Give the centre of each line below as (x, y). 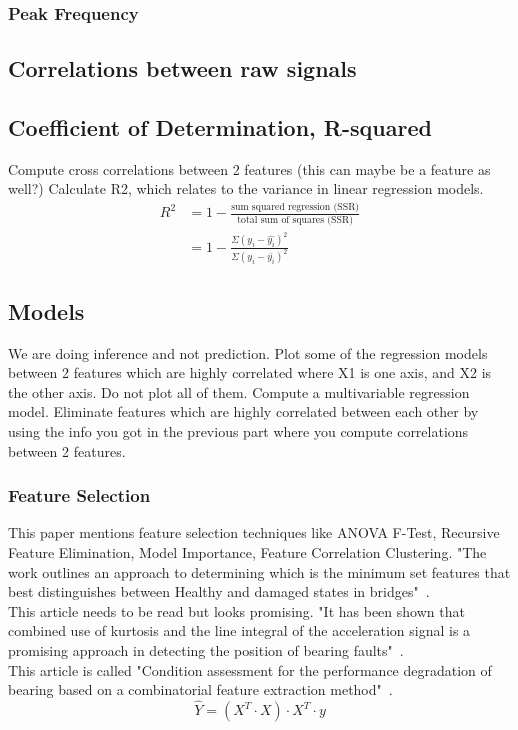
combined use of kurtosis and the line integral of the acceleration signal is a (239, 630)
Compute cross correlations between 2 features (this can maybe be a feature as (249, 168)
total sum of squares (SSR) (295, 219)
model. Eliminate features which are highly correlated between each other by (243, 411)
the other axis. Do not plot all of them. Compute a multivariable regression (239, 391)
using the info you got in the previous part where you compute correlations (238, 431)
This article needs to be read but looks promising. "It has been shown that (236, 610)
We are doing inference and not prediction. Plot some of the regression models (248, 352)
